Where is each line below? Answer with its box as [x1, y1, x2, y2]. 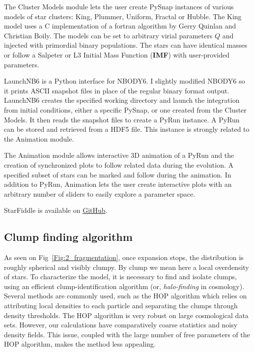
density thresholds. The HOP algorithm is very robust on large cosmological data [4, 310, 249, 320]
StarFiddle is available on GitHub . [4, 205, 108, 215]
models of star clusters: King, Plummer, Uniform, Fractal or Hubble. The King [4, 11, 242, 21]
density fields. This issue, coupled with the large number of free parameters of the [4, 329, 250, 339]
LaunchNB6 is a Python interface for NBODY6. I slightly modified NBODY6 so [4, 76, 245, 86]
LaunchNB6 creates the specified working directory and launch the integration [4, 95, 240, 105]
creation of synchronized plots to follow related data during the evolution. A [4, 159, 234, 170]
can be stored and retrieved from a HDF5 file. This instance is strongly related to [4, 124, 250, 134]
